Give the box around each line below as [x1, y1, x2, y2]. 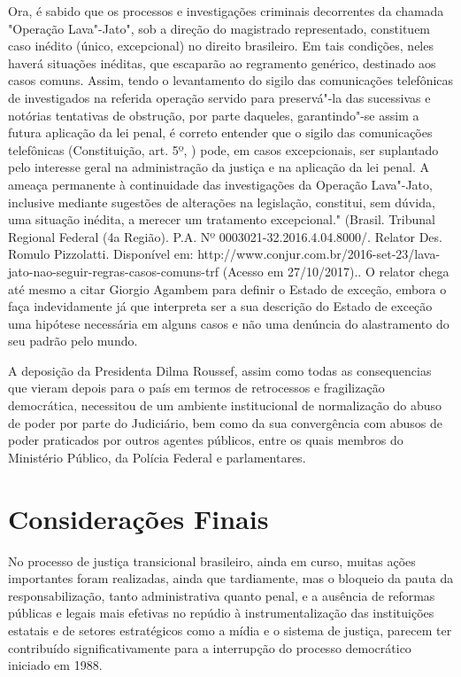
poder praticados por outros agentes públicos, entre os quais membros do [8, 431, 403, 449]
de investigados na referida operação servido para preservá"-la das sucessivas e [8, 88, 431, 106]
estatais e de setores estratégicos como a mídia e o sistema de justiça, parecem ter [8, 620, 452, 639]
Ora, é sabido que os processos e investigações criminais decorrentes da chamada [8, 2, 444, 19]
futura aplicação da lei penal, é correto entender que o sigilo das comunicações [8, 123, 433, 142]
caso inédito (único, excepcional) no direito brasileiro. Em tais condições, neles [8, 36, 434, 55]
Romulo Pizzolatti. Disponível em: [8, 245, 194, 263]
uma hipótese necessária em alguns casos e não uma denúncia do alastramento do [8, 314, 449, 332]
